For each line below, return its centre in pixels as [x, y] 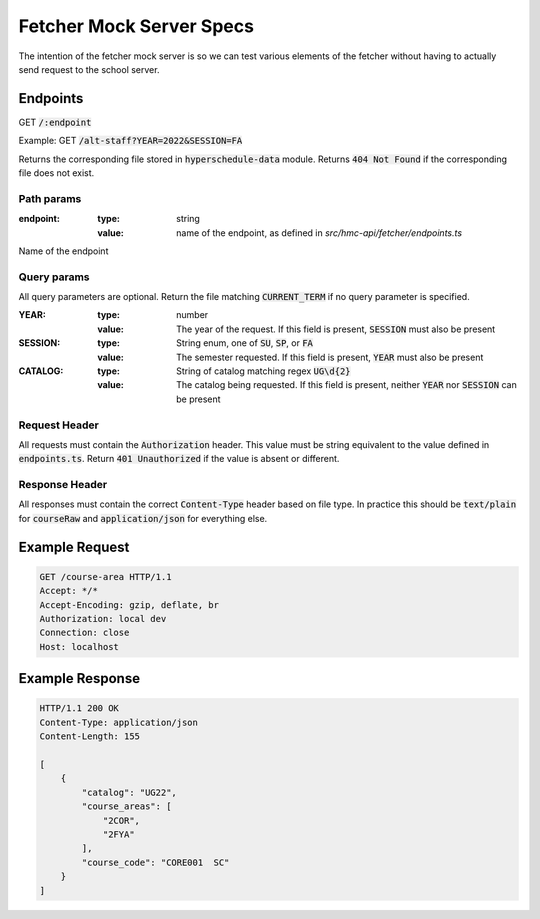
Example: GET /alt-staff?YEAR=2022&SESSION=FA [130, 141]
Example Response [79, 678]
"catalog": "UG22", [129, 792]
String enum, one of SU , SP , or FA [245, 343]
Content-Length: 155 [89, 736]
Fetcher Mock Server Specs [136, 26]
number [192, 315]
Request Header [58, 425]
